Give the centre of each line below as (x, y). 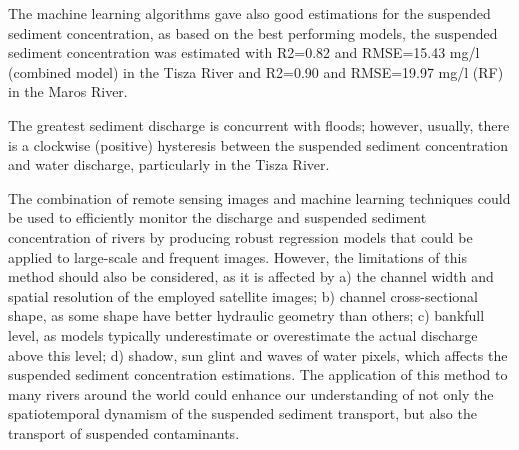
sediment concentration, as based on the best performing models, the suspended (253, 32)
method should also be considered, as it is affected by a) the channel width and (251, 276)
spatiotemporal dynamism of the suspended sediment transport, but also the (242, 413)
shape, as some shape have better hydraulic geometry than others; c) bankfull (246, 315)
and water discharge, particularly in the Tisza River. (169, 164)
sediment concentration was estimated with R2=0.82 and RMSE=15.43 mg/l (244, 52)
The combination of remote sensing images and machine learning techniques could (259, 197)
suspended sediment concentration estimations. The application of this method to (258, 374)
